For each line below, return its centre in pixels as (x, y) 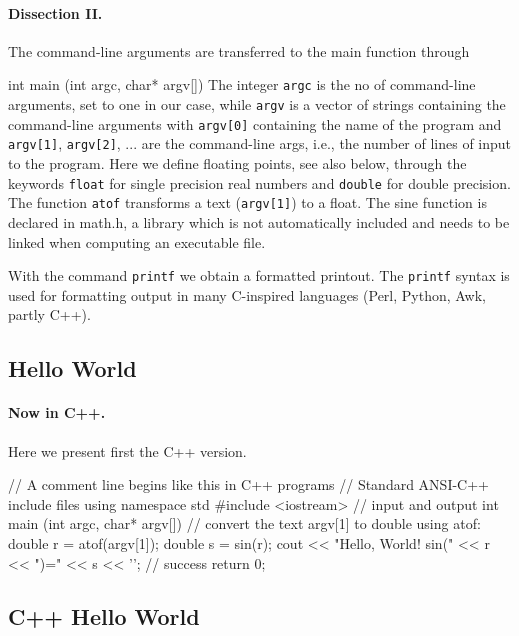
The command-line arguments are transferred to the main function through (239, 50)
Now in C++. (57, 412)
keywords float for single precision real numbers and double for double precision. (259, 182)
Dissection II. (55, 12)
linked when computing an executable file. (137, 241)
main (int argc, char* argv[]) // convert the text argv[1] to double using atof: (244, 523)
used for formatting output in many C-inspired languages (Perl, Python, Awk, (247, 294)
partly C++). (49, 314)
